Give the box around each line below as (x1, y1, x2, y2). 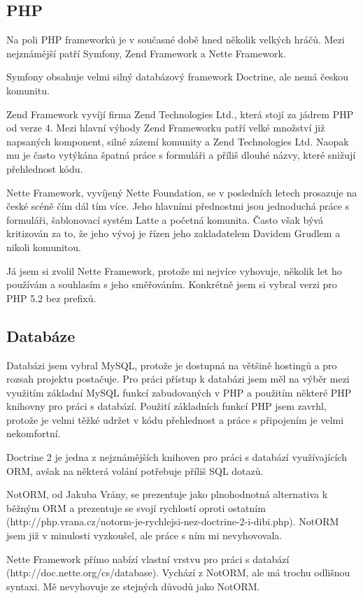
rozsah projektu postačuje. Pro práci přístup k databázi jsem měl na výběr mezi (6, 371, 350, 386)
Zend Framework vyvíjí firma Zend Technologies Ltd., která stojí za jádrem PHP (6, 106, 354, 121)
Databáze (6, 325, 76, 346)
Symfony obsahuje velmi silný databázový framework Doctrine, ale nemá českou (6, 69, 348, 84)
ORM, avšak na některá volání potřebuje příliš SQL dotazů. (6, 463, 264, 478)
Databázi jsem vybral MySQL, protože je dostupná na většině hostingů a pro (6, 357, 337, 372)
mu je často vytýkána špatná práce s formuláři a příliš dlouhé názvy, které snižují (6, 148, 356, 162)
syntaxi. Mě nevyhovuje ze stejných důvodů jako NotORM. (6, 578, 260, 593)
